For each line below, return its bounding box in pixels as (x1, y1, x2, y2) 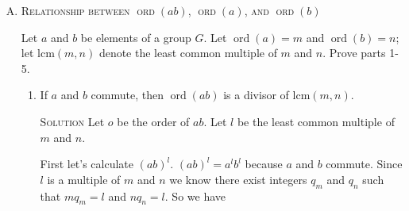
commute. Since (326, 155, 403, 172)
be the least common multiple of (237, 113, 395, 129)
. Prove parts (322, 44, 386, 61)
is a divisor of (223, 86, 289, 103)
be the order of (117, 113, 190, 129)
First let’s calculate (40, 155, 134, 172)
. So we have (164, 187, 226, 204)
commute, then (91, 86, 164, 103)
